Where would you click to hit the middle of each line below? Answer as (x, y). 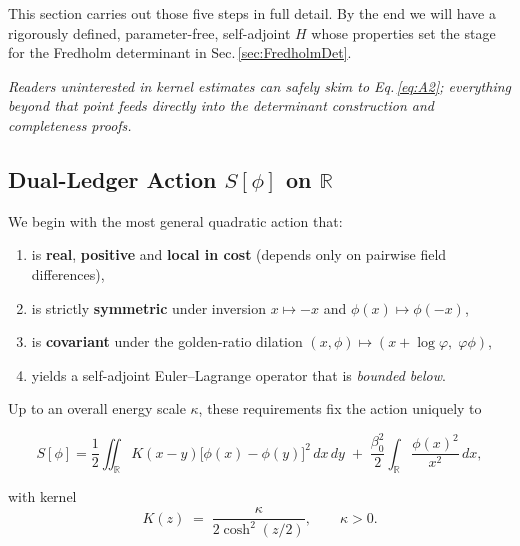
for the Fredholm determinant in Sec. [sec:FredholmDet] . (180, 52)
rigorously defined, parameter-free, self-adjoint (149, 32)
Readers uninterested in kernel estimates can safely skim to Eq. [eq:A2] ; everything (260, 85)
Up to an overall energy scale (97, 408)
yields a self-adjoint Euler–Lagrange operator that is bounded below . (238, 374)
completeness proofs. (70, 124)
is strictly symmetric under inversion (148, 307)
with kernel (42, 496)
